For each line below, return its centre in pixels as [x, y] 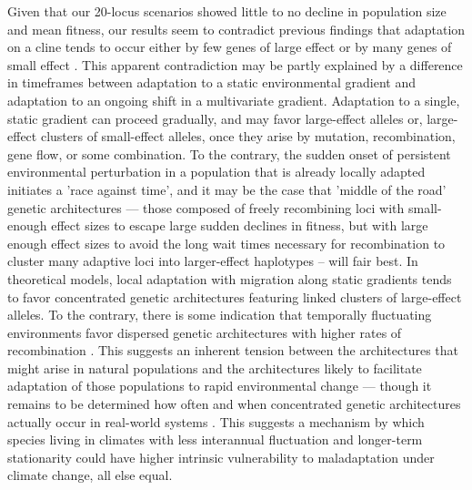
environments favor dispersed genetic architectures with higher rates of [205, 332]
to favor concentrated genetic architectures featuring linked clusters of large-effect [235, 296]
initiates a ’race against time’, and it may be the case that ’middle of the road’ [227, 189]
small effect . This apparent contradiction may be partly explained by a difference [235, 64]
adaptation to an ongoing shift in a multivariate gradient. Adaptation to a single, [234, 100]
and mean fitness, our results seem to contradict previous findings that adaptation [236, 29]
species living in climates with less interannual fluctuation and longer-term [215, 439]
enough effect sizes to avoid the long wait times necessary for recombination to [226, 243]
